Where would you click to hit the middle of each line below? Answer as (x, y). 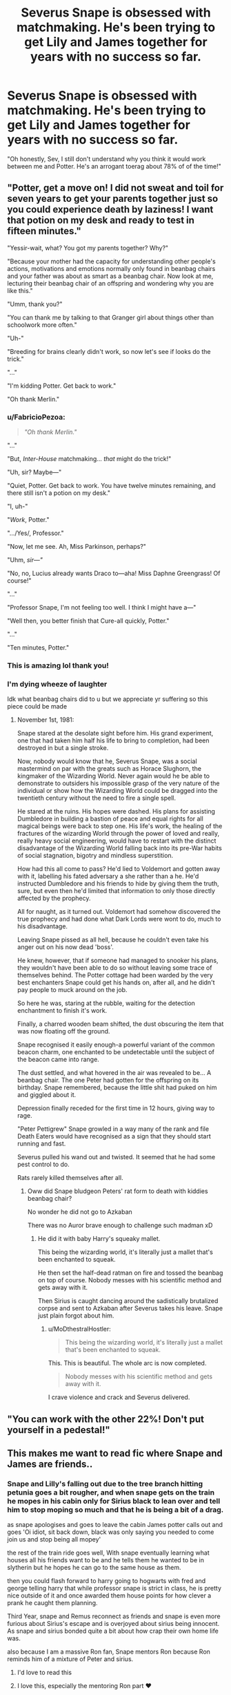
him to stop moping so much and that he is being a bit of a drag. (115, 1510)
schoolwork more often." (42, 325)
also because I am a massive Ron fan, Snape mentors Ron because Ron (109, 1652)
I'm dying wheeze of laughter (57, 684)
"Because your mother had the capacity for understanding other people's (111, 261)
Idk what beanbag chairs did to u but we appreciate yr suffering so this (108, 699)
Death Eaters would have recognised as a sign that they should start (114, 1136)
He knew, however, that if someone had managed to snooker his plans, (118, 961)
